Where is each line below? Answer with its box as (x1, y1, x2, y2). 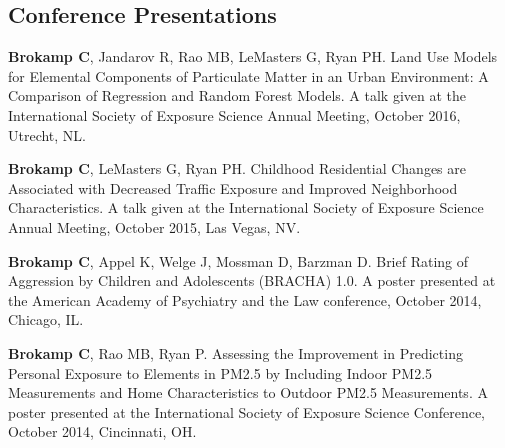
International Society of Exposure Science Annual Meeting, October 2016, (8, 104, 461, 125)
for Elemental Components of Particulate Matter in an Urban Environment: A (8, 65, 489, 86)
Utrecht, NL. (8, 124, 87, 145)
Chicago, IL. (8, 309, 84, 330)
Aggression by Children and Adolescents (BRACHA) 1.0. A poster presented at (8, 270, 496, 291)
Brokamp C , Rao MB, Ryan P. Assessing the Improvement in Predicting (8, 342, 463, 363)
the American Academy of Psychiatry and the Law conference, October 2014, (8, 289, 482, 310)
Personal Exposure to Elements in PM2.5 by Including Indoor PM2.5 (8, 362, 433, 383)
